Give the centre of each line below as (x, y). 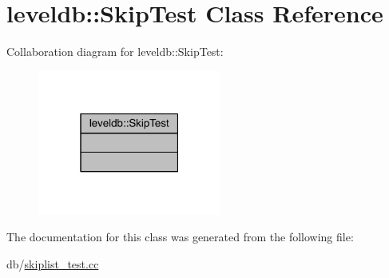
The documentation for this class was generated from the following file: (180, 237)
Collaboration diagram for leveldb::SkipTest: (115, 52)
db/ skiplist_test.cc (53, 264)
